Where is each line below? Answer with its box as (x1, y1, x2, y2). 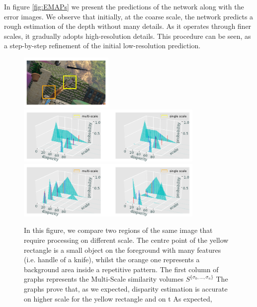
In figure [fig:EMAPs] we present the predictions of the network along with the (4, 1, 244, 11)
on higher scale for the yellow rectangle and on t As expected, (24, 293, 212, 304)
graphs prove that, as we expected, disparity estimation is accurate (24, 284, 228, 294)
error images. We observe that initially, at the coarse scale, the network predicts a (4, 11, 254, 21)
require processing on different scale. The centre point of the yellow (24, 235, 229, 245)
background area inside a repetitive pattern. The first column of (24, 264, 219, 274)
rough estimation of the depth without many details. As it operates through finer (4, 21, 252, 31)
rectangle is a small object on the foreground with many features (24, 244, 221, 255)
